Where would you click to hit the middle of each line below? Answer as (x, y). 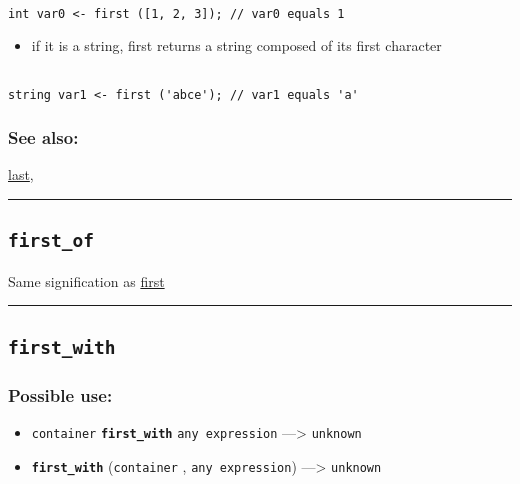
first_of (51, 241)
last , (21, 174)
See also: (43, 137)
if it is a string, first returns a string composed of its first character (236, 45)
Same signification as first (86, 280)
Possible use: (60, 394)
